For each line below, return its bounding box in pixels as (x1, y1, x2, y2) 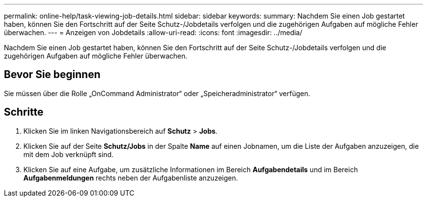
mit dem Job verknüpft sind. (23, 150, 114, 159)
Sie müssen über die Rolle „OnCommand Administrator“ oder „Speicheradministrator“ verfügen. (4, 89, 311, 98)
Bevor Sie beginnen (4, 68, 101, 81)
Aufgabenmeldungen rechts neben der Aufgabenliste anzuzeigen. (23, 173, 238, 182)
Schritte (4, 106, 43, 119)
